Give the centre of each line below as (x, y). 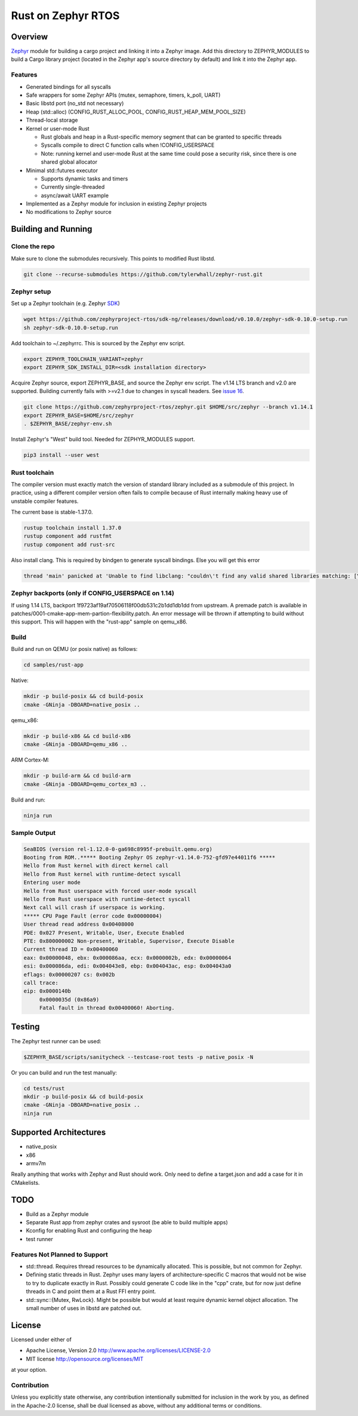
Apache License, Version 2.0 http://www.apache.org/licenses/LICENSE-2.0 (118, 1350)
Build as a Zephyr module (57, 1214)
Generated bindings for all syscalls (69, 87)
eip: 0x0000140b (47, 991)
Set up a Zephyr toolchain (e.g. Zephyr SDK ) (66, 303)
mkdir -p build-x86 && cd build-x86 (77, 736)
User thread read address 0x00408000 (79, 924)
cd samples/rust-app (53, 665)
